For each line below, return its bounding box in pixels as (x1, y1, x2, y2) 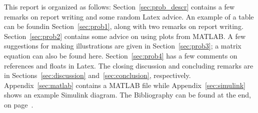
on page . (4, 99, 33, 109)
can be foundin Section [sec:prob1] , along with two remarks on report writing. (4, 21, 243, 31)
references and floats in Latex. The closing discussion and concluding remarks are (4, 60, 253, 70)
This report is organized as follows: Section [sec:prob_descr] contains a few (4, 1, 235, 11)
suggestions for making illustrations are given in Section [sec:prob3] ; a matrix (4, 40, 241, 51)
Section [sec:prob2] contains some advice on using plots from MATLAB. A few (4, 30, 246, 41)
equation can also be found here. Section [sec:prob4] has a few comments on (4, 50, 237, 60)
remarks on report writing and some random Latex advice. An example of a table (4, 11, 254, 21)
